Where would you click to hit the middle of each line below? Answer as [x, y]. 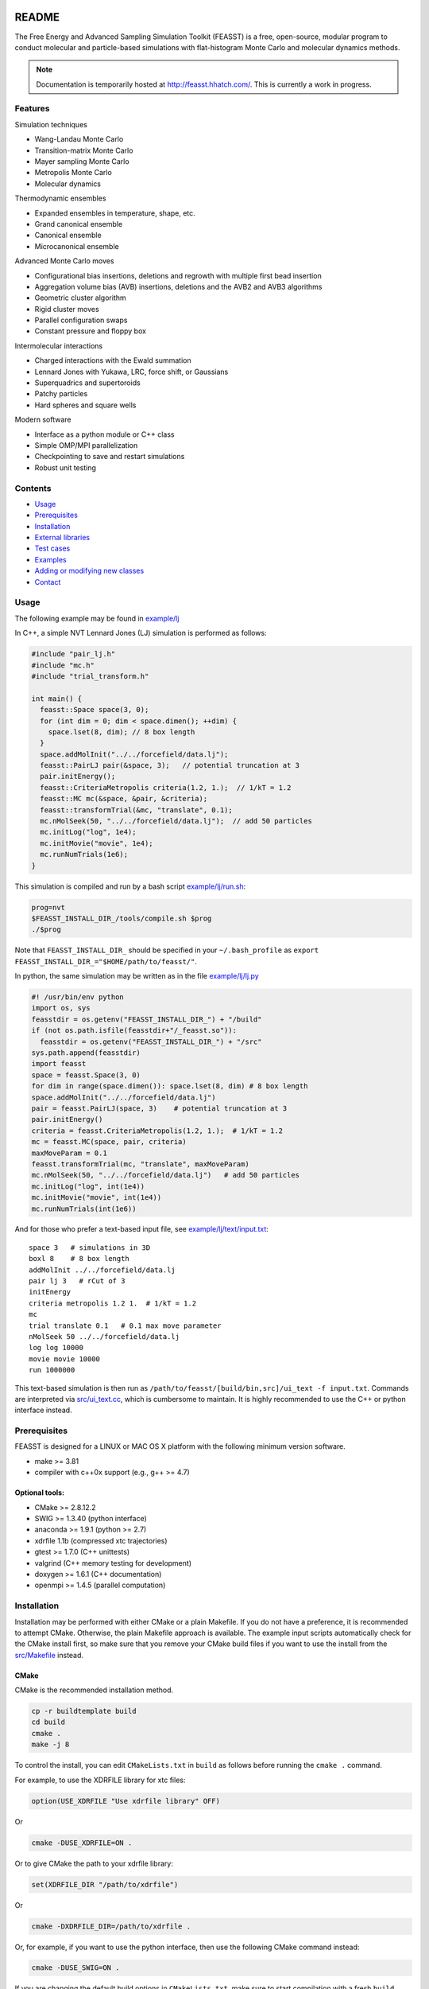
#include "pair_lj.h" [73, 654]
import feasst [59, 1064]
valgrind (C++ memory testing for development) [113, 1563]
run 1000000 [52, 1370]
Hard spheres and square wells [85, 405]
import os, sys [61, 1008]
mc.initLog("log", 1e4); [88, 832]
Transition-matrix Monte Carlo [84, 150]
